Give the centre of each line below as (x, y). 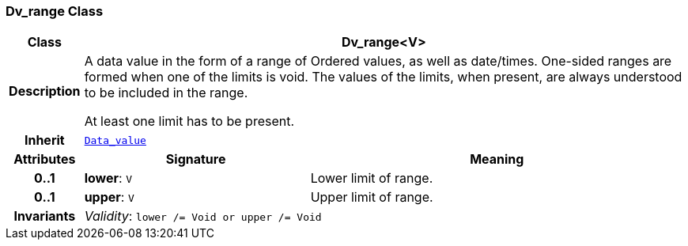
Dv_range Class (55, 11)
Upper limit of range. (372, 197)
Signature (196, 159)
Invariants (45, 216)
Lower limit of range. (372, 178)
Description (45, 91)
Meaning (497, 159)
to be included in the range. (166, 93)
